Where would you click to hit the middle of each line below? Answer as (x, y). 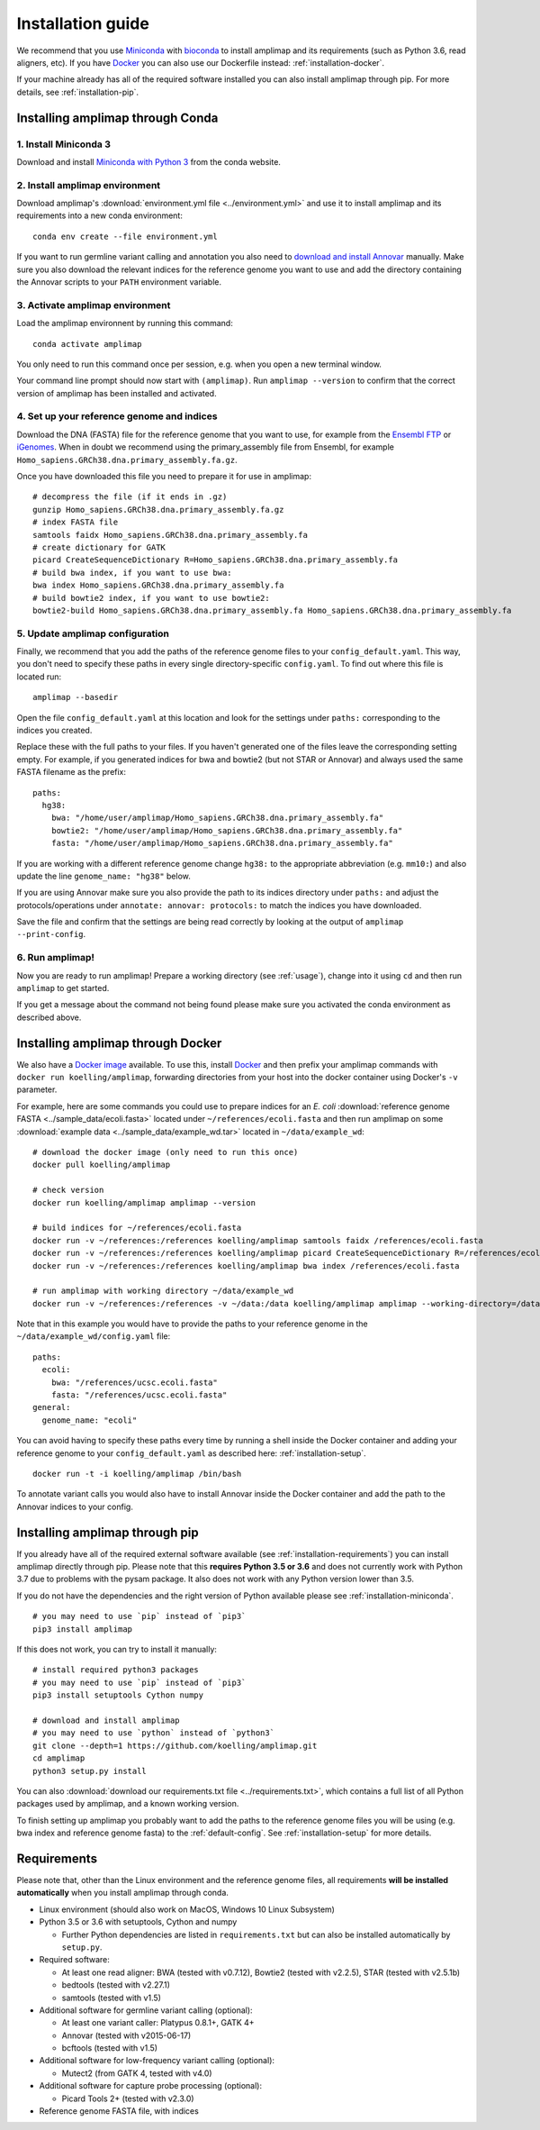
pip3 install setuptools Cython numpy (118, 1695)
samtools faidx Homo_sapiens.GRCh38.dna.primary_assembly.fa (170, 535)
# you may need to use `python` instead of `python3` (153, 1733)
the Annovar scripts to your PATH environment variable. (119, 282)
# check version (68, 1190)
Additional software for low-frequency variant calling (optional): (157, 2061)
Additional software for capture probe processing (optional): (151, 2086)
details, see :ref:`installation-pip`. (78, 92)
